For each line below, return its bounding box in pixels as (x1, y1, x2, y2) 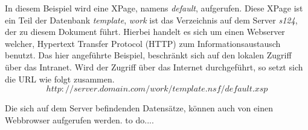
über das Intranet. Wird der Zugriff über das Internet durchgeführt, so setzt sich (5, 60, 303, 73)
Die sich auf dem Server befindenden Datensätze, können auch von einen (5, 102, 273, 114)
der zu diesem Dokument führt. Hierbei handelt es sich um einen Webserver (5, 25, 285, 38)
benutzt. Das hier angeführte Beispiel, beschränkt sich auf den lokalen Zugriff (5, 49, 292, 61)
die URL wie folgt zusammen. (5, 72, 115, 85)
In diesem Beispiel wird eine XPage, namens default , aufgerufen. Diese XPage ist (5, 2, 303, 14)
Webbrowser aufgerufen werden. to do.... (5, 113, 154, 126)
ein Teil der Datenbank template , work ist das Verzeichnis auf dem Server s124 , (5, 13, 298, 26)
